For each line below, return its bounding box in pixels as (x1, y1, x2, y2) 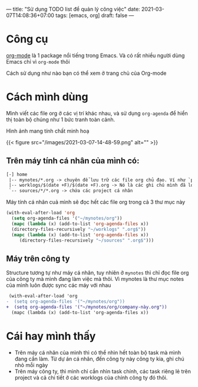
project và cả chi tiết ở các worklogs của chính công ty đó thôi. (14, 374, 168, 381)
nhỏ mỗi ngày (14, 361, 48, 368)
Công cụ (6, 32, 48, 46)
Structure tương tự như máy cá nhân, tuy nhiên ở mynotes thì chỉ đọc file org (6, 269, 189, 276)
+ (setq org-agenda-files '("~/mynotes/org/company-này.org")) (6, 304, 167, 310)
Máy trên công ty (6, 253, 70, 263)
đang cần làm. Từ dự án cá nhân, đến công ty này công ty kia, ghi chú (14, 355, 184, 362)
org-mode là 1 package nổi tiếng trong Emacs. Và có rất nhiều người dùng (6, 52, 185, 59)
